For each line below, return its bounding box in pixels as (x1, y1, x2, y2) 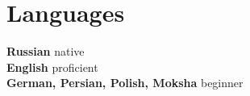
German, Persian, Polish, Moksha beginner (6, 74, 244, 91)
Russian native (6, 43, 85, 60)
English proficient (6, 58, 98, 75)
